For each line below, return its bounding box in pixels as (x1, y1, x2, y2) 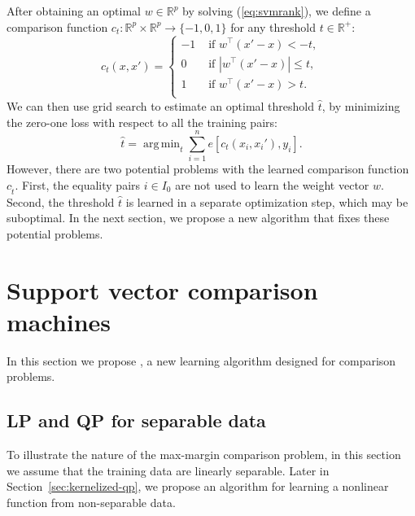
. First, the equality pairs (15, 176, 141, 193)
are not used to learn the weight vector (175, 176, 369, 193)
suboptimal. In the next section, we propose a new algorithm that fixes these (7, 209, 390, 226)
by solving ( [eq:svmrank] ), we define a (182, 2, 371, 19)
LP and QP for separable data (7, 408, 266, 433)
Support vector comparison (7, 273, 318, 306)
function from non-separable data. (7, 493, 176, 510)
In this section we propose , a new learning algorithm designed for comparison (7, 352, 396, 369)
